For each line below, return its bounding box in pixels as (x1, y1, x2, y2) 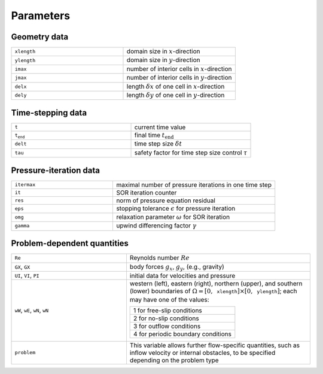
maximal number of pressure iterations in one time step (116, 180, 272, 188)
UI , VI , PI (14, 271, 39, 279)
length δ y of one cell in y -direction (126, 91, 225, 99)
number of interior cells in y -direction (126, 74, 232, 82)
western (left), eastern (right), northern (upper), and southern (129, 279, 303, 288)
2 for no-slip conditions (133, 314, 200, 323)
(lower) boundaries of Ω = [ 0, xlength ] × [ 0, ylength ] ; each (129, 287, 297, 296)
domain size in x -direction (126, 47, 200, 56)
